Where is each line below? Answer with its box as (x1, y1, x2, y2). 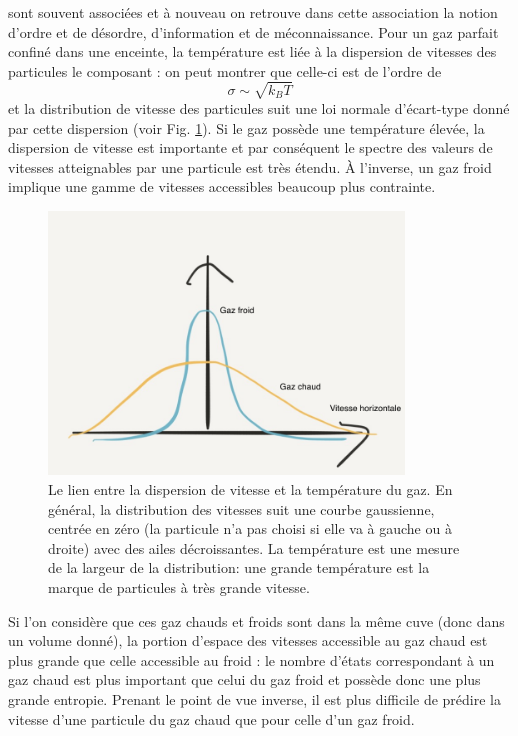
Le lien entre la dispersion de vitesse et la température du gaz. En (48, 479, 453, 500)
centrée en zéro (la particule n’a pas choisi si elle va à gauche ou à (48, 518, 452, 539)
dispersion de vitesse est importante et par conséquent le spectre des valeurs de (8, 137, 493, 158)
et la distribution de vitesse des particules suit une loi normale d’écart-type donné (8, 97, 510, 118)
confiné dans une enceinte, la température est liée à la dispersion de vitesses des (8, 41, 497, 62)
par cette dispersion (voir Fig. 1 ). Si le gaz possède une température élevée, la (8, 117, 485, 138)
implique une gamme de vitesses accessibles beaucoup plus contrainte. (8, 176, 436, 197)
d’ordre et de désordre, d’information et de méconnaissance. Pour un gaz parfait (8, 21, 499, 42)
